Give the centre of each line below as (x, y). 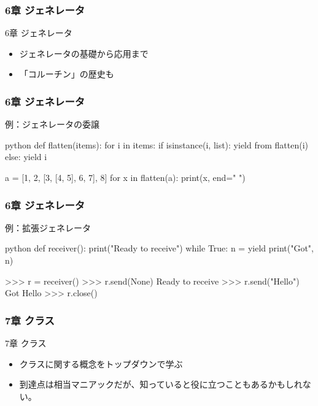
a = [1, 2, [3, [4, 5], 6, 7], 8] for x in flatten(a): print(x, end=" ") (125, 177)
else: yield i (26, 157)
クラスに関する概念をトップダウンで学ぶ (101, 363)
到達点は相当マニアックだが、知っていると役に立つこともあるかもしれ (161, 384)
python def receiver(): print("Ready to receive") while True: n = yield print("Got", (159, 248)
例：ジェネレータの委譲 (52, 124)
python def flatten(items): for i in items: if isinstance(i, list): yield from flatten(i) (157, 144)
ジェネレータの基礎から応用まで (84, 53)
